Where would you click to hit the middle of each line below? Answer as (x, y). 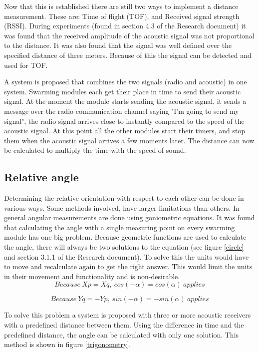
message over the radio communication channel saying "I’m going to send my (122, 111)
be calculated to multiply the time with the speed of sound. (95, 150)
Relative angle (41, 177)
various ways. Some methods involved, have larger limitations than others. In (122, 207)
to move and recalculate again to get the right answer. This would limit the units (128, 266)
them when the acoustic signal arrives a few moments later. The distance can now (129, 140)
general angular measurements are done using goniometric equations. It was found (129, 217)
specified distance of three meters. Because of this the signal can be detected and (128, 55)
